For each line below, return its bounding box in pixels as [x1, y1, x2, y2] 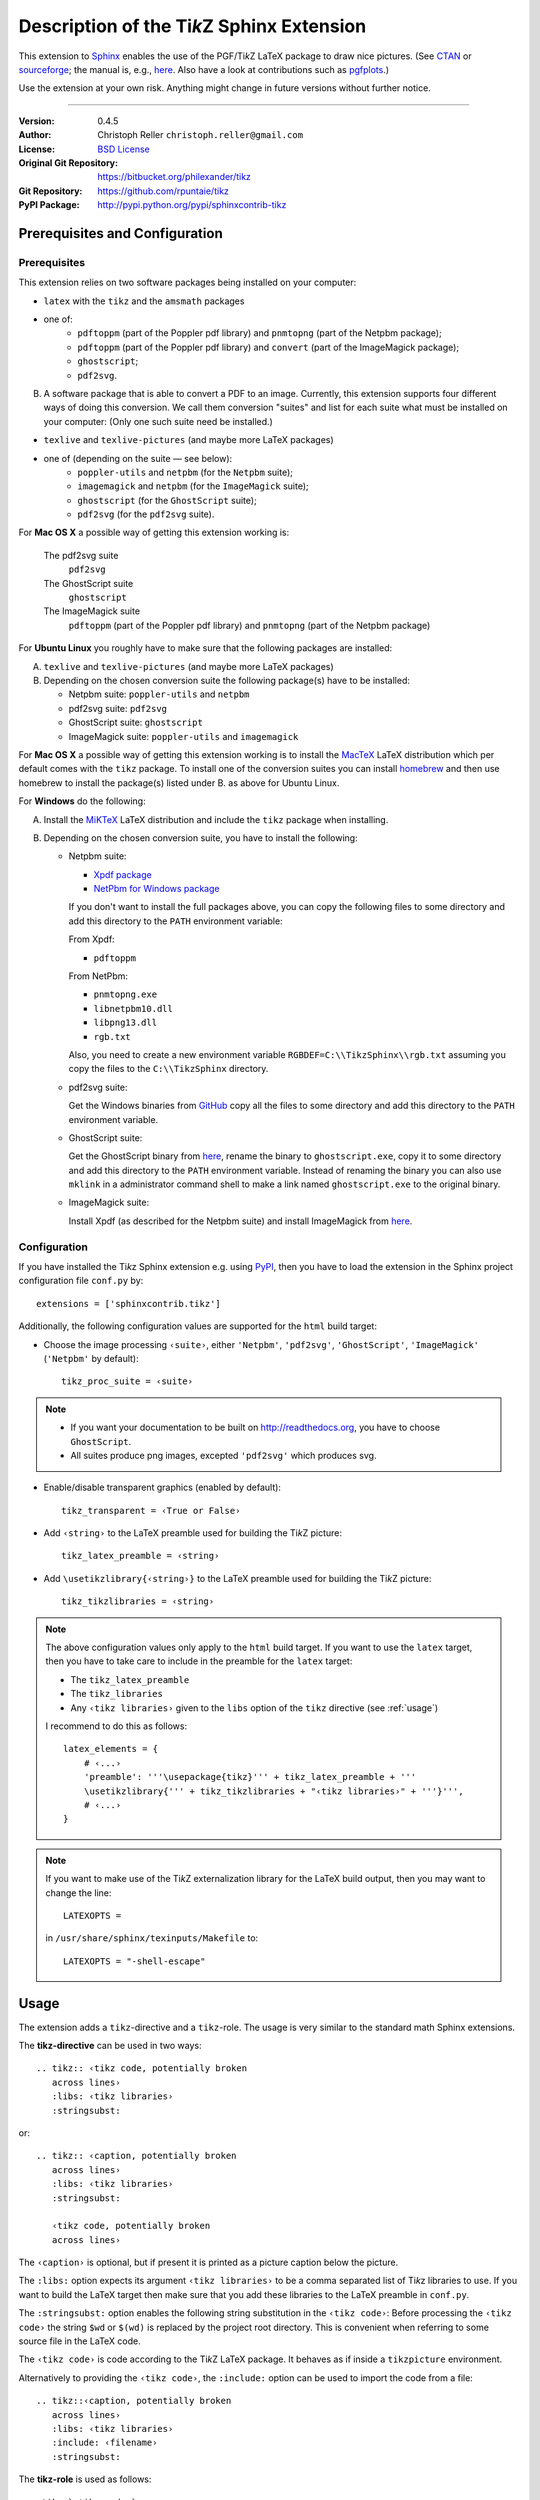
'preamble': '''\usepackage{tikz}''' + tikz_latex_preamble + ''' [83, 1771, 417, 1783]
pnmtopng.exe [93, 989, 158, 1000]
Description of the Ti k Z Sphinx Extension [18, 15, 367, 37]
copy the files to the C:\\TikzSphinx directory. [68, 1063, 269, 1075]
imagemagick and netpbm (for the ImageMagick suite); [77, 480, 309, 492]
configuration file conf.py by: [18, 1275, 144, 1287]
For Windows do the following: [18, 795, 146, 807]
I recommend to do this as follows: [45, 1720, 188, 1732]
